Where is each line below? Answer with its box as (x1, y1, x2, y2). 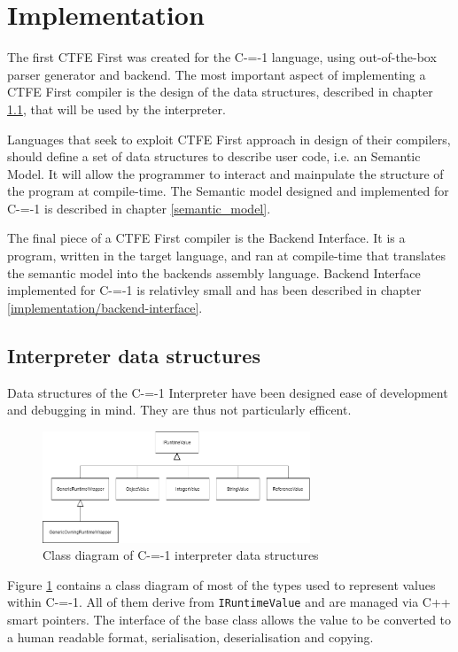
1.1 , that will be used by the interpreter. (7, 99, 226, 118)
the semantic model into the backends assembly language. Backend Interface (7, 263, 421, 282)
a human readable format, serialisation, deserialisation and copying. (7, 627, 374, 646)
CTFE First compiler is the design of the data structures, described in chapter (7, 82, 433, 101)
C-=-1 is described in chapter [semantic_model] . (7, 198, 271, 217)
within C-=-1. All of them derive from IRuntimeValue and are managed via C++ (7, 593, 451, 611)
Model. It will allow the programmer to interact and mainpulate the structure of (7, 164, 444, 182)
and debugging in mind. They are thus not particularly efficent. (7, 400, 352, 419)
